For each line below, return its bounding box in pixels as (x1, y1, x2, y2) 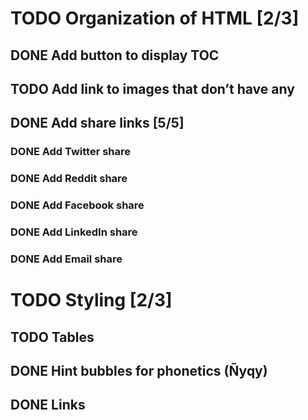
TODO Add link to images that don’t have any (10, 80, 295, 97)
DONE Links (10, 397, 86, 414)
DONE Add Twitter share (10, 145, 132, 159)
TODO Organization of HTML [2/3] (10, 7, 300, 30)
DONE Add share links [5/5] (10, 115, 185, 132)
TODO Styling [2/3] (10, 289, 173, 312)
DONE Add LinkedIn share (10, 225, 138, 239)
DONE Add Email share (10, 252, 123, 266)
